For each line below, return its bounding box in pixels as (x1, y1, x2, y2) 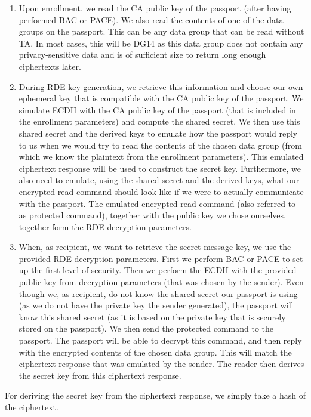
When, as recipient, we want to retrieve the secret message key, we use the (19, 240, 291, 253)
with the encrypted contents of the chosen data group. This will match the (19, 345, 292, 358)
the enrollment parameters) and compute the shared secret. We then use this (19, 115, 300, 128)
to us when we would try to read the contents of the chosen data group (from (19, 138, 302, 151)
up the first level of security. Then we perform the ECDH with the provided (19, 264, 297, 276)
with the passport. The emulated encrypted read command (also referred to (19, 197, 296, 209)
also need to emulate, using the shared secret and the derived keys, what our (19, 174, 300, 186)
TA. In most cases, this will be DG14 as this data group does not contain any (19, 36, 303, 49)
